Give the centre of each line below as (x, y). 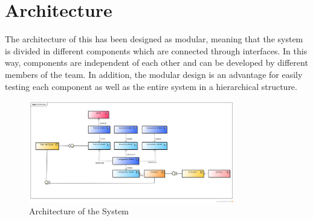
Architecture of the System (79, 211)
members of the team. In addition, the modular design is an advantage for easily (154, 74)
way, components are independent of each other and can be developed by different (156, 62)
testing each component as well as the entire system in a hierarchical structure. (151, 86)
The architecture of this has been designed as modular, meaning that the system (154, 39)
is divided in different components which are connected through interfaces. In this (156, 50)
